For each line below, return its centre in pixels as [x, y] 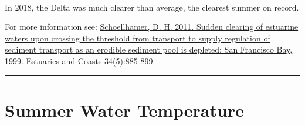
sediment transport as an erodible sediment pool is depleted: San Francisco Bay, [149, 49]
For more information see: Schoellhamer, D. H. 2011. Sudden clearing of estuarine [152, 27]
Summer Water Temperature [124, 110]
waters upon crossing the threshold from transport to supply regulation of [138, 38]
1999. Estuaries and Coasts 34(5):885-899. [80, 60]
